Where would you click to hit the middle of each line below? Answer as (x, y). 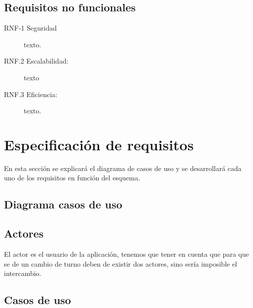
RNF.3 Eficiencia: (31, 94)
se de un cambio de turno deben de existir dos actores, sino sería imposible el (121, 263)
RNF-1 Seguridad (31, 28)
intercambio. (23, 273)
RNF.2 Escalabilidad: (36, 61)
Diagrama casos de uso (63, 204)
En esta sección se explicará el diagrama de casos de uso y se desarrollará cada (123, 168)
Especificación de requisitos (99, 144)
